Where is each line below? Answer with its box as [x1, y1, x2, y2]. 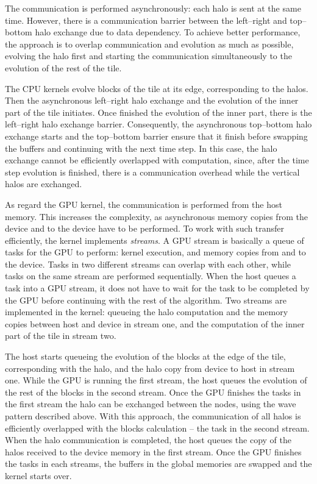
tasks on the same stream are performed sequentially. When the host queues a [5, 269, 296, 282]
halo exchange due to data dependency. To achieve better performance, [35, 26, 301, 38]
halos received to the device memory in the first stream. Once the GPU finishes [5, 445, 302, 458]
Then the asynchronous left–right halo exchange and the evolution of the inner [5, 94, 299, 107]
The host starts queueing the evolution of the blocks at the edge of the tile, [5, 350, 286, 363]
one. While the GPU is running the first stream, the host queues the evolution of [5, 374, 307, 386]
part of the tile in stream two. [5, 329, 116, 342]
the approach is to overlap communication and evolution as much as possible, [5, 37, 294, 50]
